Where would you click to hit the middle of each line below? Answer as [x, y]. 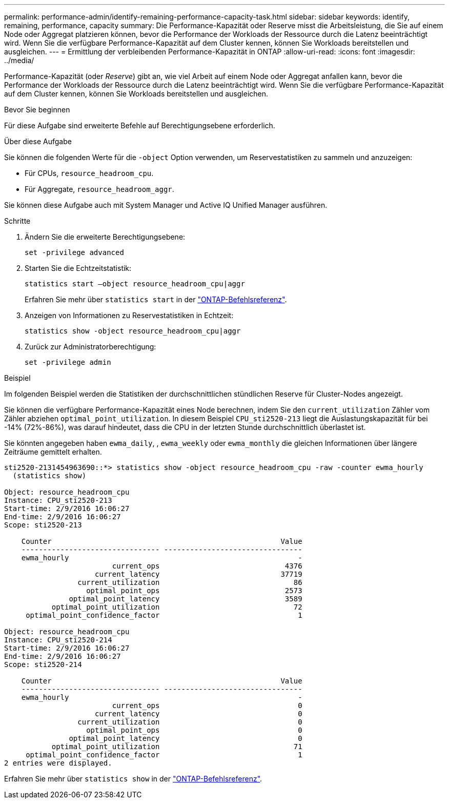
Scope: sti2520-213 [43, 525]
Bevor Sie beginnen [37, 110]
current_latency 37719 [199, 574]
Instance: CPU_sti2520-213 [58, 500]
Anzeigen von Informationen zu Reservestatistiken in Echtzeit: [129, 315]
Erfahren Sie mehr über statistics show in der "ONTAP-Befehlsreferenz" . [133, 779]
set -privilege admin [68, 362]
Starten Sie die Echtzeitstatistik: [78, 268]
